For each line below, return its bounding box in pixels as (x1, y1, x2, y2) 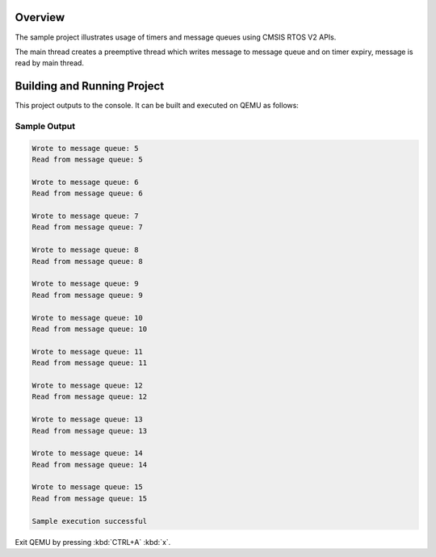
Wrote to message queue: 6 (31, 178, 139, 186)
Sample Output (15, 120, 76, 132)
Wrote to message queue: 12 (31, 380, 143, 390)
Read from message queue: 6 (31, 189, 143, 198)
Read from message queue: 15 (31, 493, 148, 503)
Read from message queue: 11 (31, 358, 148, 367)
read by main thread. (15, 58, 85, 68)
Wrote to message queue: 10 (31, 313, 143, 322)
